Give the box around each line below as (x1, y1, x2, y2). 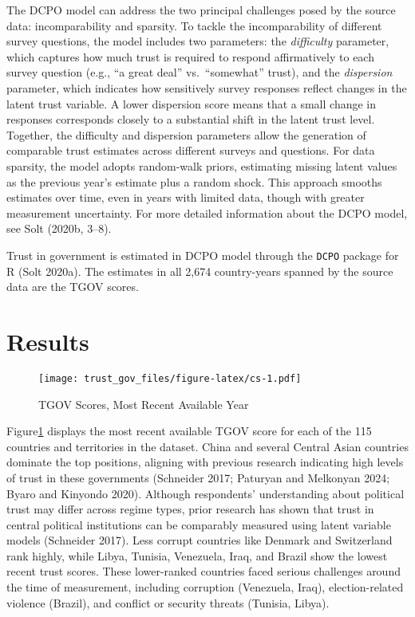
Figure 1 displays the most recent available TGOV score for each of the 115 (6, 422, 372, 439)
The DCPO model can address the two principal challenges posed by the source (6, 2, 396, 18)
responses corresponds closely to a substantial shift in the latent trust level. (6, 111, 375, 128)
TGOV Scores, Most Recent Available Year (38, 395, 249, 412)
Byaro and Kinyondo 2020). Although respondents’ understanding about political (6, 485, 405, 501)
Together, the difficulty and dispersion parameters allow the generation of (6, 126, 366, 143)
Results (6, 324, 89, 357)
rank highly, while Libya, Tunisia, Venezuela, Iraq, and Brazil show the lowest (6, 547, 388, 564)
